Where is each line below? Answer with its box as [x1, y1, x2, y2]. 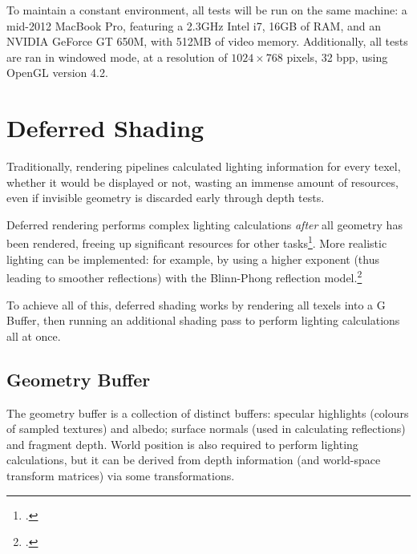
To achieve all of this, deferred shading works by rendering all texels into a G [6, 296, 386, 313]
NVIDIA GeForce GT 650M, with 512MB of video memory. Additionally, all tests [6, 33, 408, 50]
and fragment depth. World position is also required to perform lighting [6, 435, 358, 452]
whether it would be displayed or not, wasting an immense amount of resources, [6, 173, 399, 190]
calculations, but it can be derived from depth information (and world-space [6, 451, 381, 468]
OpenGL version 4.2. [6, 64, 108, 81]
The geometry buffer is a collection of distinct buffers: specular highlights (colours [6, 404, 409, 421]
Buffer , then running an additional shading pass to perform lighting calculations [6, 312, 400, 329]
